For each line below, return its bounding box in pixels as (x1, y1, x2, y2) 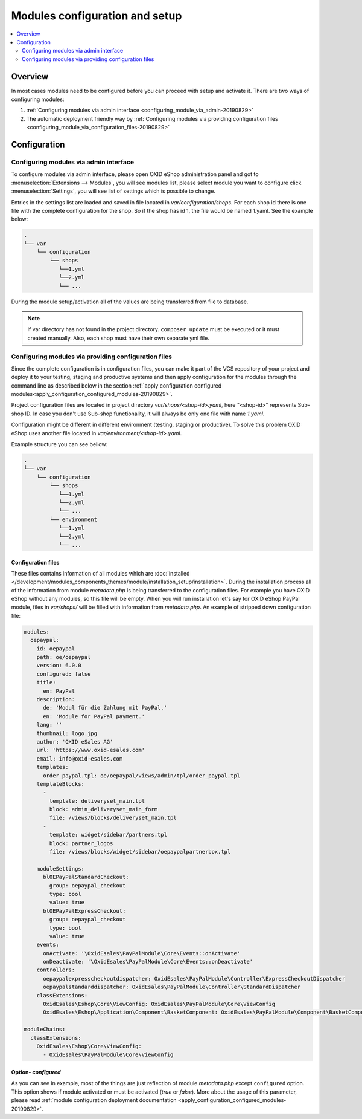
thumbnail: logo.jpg (36, 730, 98, 737)
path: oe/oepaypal (36, 654, 91, 661)
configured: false (36, 670, 91, 677)
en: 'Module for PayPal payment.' (43, 713, 145, 719)
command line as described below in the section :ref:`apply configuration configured (11, 381, 222, 389)
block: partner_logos (49, 840, 113, 846)
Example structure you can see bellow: (11, 441, 108, 448)
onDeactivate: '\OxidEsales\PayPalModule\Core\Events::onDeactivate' (43, 958, 253, 965)
